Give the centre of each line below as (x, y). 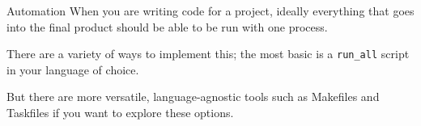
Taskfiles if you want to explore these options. (120, 113)
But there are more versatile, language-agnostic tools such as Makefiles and (193, 97)
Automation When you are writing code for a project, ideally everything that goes (210, 10)
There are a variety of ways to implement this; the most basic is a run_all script (208, 54)
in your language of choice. (73, 69)
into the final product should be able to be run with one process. (167, 26)
